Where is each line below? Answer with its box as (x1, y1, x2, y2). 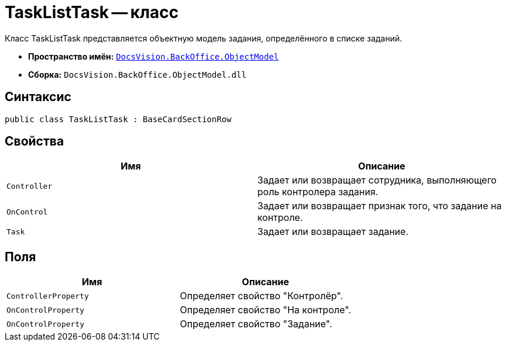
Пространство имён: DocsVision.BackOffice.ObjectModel (28, 51, 279, 61)
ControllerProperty (6, 291, 89, 300)
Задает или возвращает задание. (257, 226, 409, 238)
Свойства (5, 134, 64, 149)
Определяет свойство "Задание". (180, 318, 332, 330)
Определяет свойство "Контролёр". (180, 290, 343, 302)
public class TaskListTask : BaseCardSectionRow (5, 114, 232, 124)
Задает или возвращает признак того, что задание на (257, 200, 502, 212)
